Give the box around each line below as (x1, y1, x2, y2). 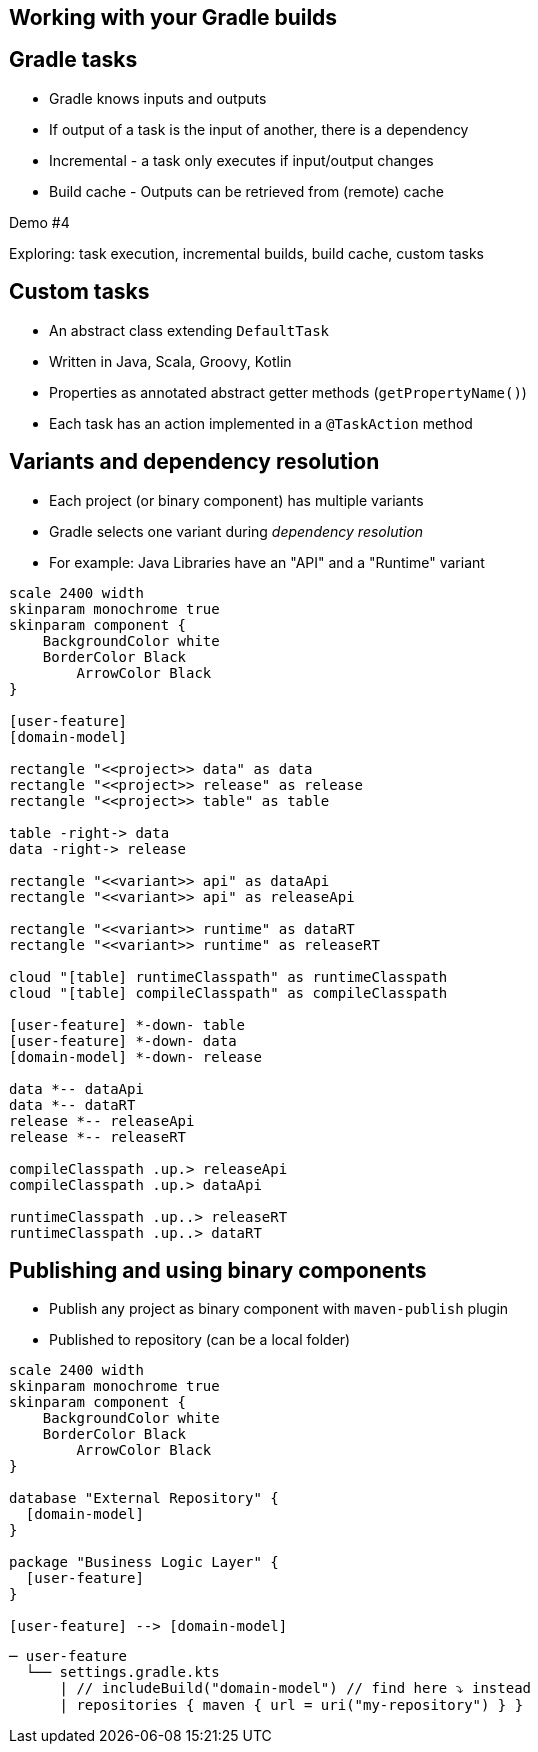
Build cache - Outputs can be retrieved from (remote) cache (49, 182, 444, 200)
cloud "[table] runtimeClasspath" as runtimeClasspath (9, 968, 448, 985)
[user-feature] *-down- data (9, 1032, 237, 1049)
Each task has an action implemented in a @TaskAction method (49, 414, 473, 432)
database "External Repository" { (9, 1490, 279, 1507)
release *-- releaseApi (9, 1112, 195, 1129)
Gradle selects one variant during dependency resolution (49, 522, 424, 540)
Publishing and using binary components (9, 1257, 427, 1283)
